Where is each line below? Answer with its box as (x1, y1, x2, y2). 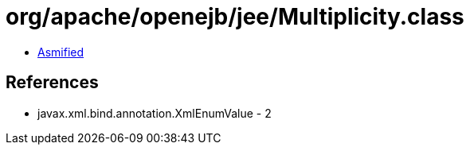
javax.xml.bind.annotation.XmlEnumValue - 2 (37, 106, 272, 120)
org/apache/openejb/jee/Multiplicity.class (6, 3, 464, 30)
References (6, 72, 99, 93)
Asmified (37, 45, 84, 59)
